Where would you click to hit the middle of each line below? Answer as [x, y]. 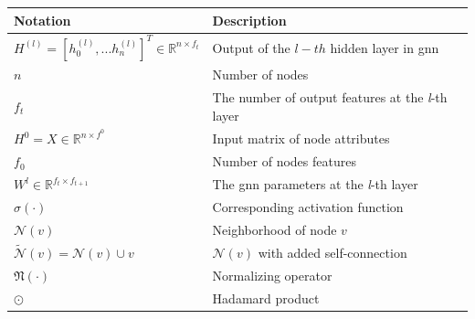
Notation [42, 20]
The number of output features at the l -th [330, 96]
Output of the [251, 47]
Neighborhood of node [274, 229]
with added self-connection [332, 252]
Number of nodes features [284, 161]
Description [249, 20]
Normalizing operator [272, 275]
